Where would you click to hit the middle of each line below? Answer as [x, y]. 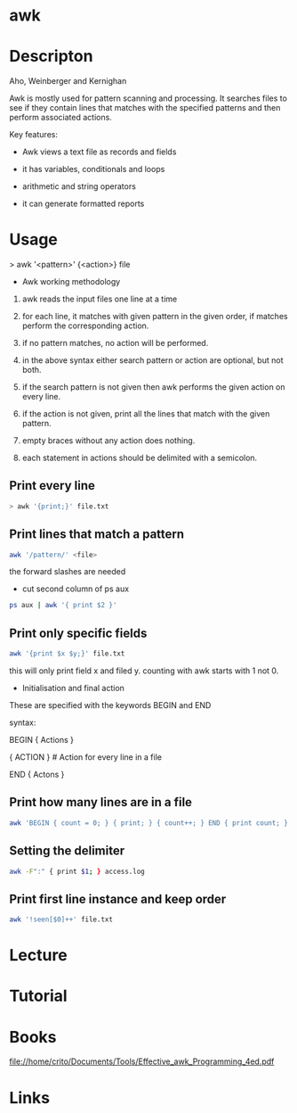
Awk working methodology [71, 282]
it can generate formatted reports [83, 204]
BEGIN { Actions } [41, 740]
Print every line [52, 486]
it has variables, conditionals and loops [93, 169]
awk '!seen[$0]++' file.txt [61, 919]
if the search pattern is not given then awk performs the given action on [154, 387]
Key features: [33, 135]
